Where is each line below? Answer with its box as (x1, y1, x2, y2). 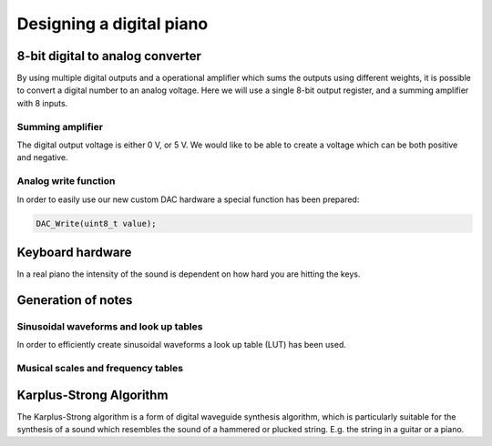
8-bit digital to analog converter (16, 48, 202, 64)
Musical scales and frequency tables (16, 361, 184, 374)
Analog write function (16, 175, 116, 188)
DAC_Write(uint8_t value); (36, 218, 157, 228)
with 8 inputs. (16, 97, 68, 108)
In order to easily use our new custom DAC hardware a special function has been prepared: (16, 194, 360, 205)
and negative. (16, 152, 68, 163)
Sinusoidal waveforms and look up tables (16, 319, 203, 332)
